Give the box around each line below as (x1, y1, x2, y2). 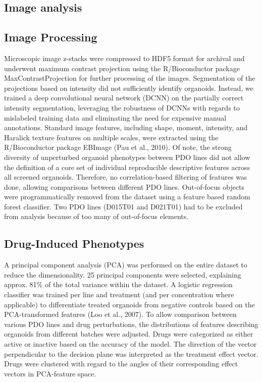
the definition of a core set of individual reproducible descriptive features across (4, 161, 250, 172)
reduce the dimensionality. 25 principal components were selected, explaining (4, 269, 241, 280)
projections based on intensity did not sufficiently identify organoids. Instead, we (4, 82, 253, 93)
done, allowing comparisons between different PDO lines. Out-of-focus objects (4, 181, 245, 192)
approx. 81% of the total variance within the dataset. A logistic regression (4, 279, 233, 290)
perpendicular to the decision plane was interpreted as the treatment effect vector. (4, 348, 258, 359)
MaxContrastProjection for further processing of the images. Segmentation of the (4, 73, 255, 83)
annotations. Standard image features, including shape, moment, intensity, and (4, 122, 248, 133)
